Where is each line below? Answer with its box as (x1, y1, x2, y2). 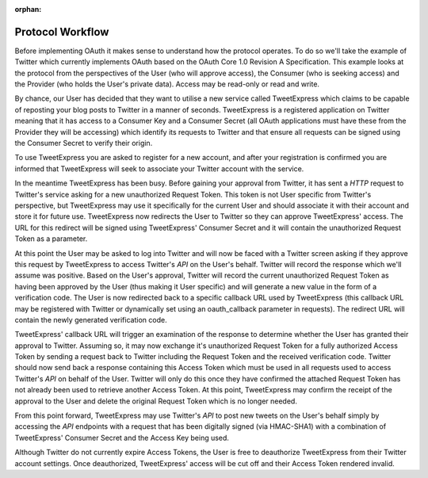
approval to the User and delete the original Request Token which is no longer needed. (14, 396, 297, 406)
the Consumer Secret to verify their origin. (14, 139, 153, 148)
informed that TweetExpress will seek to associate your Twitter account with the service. (14, 163, 304, 174)
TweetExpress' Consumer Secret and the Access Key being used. (14, 433, 230, 442)
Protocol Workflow (14, 25, 109, 39)
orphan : (14, 5, 42, 13)
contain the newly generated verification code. (14, 315, 167, 324)
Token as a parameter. (14, 234, 88, 243)
